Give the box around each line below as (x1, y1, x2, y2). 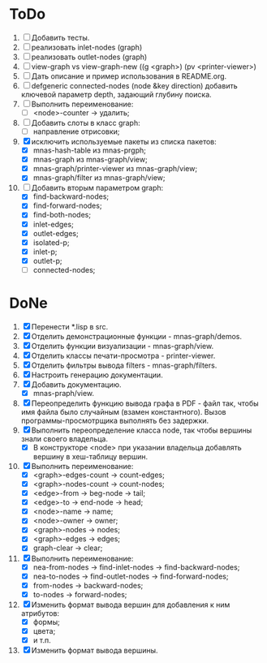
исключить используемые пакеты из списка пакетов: (31, 137, 217, 147)
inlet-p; (32, 247, 58, 256)
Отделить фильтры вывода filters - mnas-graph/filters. (31, 360, 217, 370)
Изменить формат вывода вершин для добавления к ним (31, 600, 230, 609)
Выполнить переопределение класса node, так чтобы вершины (31, 425, 252, 435)
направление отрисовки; (32, 127, 120, 136)
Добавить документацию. (31, 379, 122, 390)
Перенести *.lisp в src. (31, 321, 109, 331)
